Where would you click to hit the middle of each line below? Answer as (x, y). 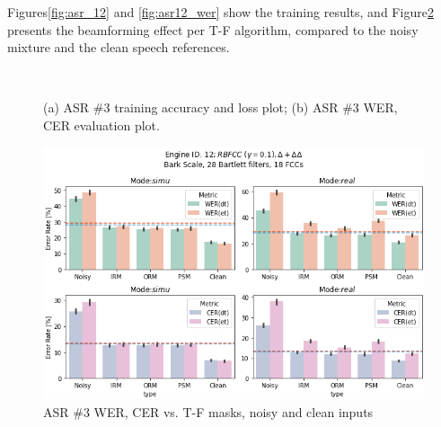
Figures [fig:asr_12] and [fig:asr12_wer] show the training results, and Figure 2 (220, 12)
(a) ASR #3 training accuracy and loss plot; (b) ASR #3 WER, (220, 107)
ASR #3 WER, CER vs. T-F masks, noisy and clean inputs (208, 411)
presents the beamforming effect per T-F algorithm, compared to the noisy (213, 29)
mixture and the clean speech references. (119, 47)
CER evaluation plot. (101, 125)
